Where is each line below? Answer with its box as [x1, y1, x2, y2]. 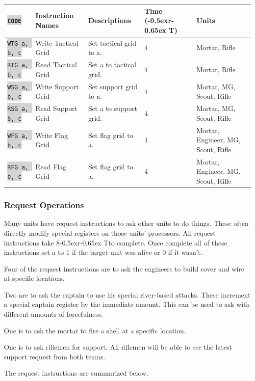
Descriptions [88, 15, 131, 26]
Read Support [35, 103, 77, 113]
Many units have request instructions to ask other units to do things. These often [4, 218, 249, 228]
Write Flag [35, 130, 68, 140]
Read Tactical [35, 59, 77, 70]
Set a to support [88, 103, 137, 113]
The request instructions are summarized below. [4, 368, 149, 378]
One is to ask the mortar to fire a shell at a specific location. [4, 325, 186, 335]
